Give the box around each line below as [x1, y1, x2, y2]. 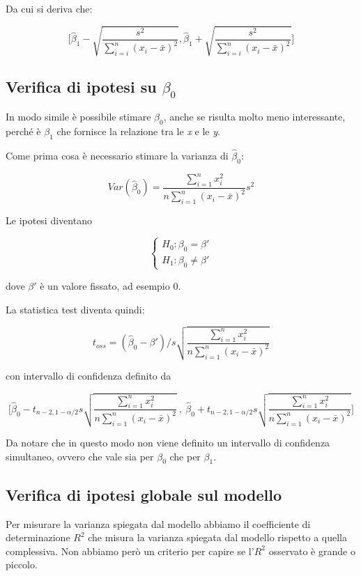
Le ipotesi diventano [6, 213, 92, 228]
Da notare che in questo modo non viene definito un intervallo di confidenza [6, 435, 330, 450]
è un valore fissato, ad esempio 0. [40, 278, 181, 293]
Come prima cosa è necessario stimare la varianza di [6, 148, 229, 162]
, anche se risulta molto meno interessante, [163, 109, 346, 124]
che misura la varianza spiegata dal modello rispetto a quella [88, 530, 347, 545]
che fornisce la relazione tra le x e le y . [56, 123, 220, 138]
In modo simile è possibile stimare [6, 109, 151, 124]
